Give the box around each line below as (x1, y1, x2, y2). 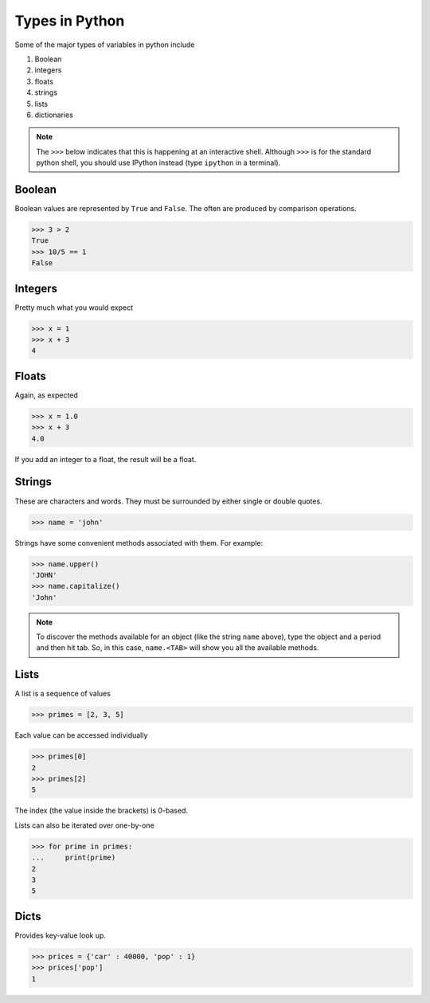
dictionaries (34, 110, 73, 119)
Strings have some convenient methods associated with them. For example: (14, 538, 264, 547)
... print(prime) (31, 853, 116, 862)
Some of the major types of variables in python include (14, 40, 195, 49)
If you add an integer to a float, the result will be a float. (14, 454, 197, 464)
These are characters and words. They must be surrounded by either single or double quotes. (14, 496, 322, 506)
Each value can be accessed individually (14, 731, 148, 740)
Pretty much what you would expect (14, 303, 134, 312)
